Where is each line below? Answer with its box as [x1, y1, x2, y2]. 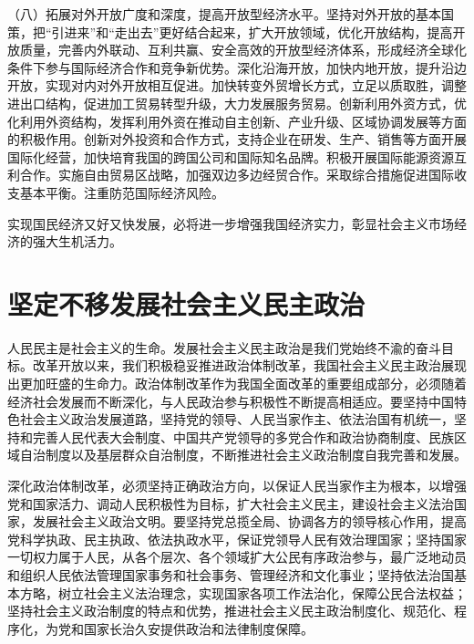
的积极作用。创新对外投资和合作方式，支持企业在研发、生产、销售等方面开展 [7, 130, 467, 149]
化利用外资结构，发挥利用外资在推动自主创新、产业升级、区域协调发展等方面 [7, 111, 467, 130]
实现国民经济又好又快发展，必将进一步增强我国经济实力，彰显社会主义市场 [7, 213, 454, 233]
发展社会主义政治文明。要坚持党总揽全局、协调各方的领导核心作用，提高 [32, 512, 467, 531]
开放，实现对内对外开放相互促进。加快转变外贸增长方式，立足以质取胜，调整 [7, 76, 467, 95]
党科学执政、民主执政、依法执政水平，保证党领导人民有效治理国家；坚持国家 [7, 529, 467, 548]
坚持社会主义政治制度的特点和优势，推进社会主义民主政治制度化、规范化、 [7, 601, 454, 620]
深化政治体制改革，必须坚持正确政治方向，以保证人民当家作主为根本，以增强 [7, 476, 467, 494]
